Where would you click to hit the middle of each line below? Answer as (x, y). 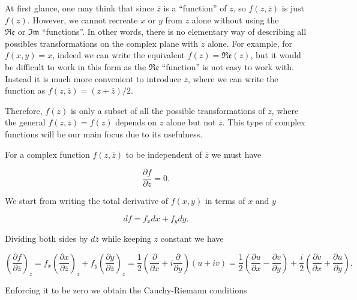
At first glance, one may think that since (79, 8)
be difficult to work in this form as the (76, 66)
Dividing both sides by (46, 238)
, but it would (276, 55)
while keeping (126, 238)
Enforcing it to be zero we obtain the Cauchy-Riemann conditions (126, 289)
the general (25, 122)
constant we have (192, 238)
